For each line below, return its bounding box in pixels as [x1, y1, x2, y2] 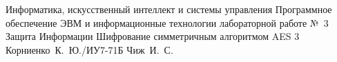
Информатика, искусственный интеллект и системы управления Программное [6, 2, 332, 16]
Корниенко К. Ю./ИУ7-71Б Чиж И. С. [6, 42, 173, 56]
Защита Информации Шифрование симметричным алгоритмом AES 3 [6, 29, 300, 43]
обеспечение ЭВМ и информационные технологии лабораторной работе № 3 [6, 15, 329, 30]
